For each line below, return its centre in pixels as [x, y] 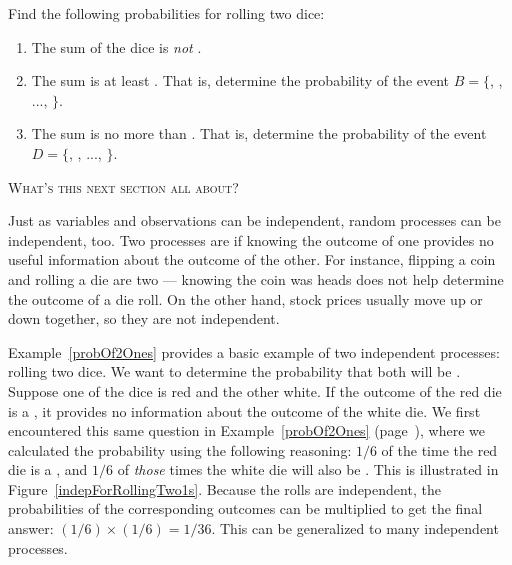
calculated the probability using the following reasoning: [180, 449]
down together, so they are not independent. [144, 318]
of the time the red [439, 449]
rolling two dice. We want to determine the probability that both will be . [234, 371]
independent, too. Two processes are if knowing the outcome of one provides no [251, 239]
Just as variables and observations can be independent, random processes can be [254, 220]
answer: [31, 528]
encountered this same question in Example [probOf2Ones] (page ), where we [247, 430]
